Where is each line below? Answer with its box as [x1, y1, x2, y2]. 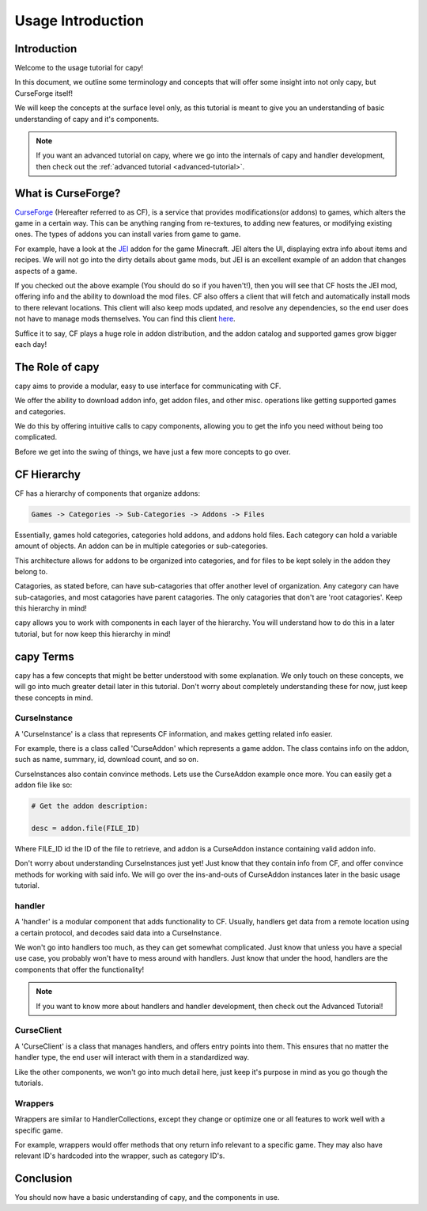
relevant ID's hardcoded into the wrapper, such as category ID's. [14, 1151, 225, 1160]
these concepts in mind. [14, 693, 93, 703]
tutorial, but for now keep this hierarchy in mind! [14, 629, 172, 638]
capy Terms [14, 649, 74, 663]
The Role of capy [14, 360, 100, 374]
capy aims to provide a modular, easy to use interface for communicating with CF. [14, 381, 282, 390]
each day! [14, 340, 47, 348]
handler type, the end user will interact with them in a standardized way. [14, 1053, 250, 1062]
